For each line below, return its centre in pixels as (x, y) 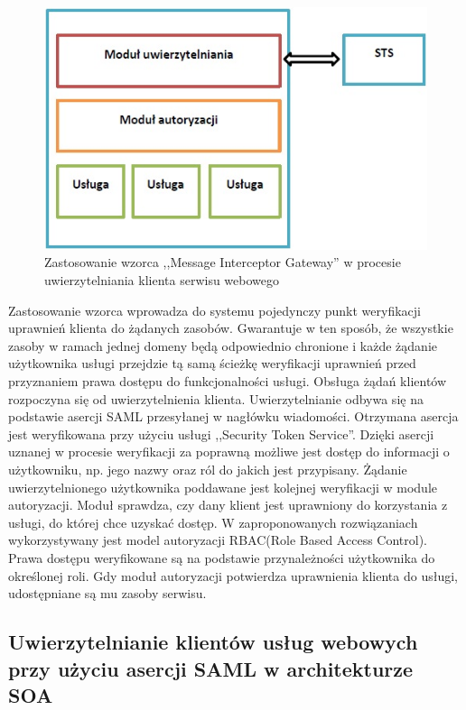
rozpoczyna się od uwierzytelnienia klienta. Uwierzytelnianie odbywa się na (216, 398)
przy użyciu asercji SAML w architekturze (211, 668)
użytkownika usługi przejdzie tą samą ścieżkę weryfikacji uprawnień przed (212, 363)
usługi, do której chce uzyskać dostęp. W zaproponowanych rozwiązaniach (213, 522)
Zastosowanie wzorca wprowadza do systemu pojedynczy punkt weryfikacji (214, 310)
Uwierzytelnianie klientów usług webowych (213, 642)
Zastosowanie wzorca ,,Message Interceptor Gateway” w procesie (223, 262)
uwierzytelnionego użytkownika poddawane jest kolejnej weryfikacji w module (223, 487)
